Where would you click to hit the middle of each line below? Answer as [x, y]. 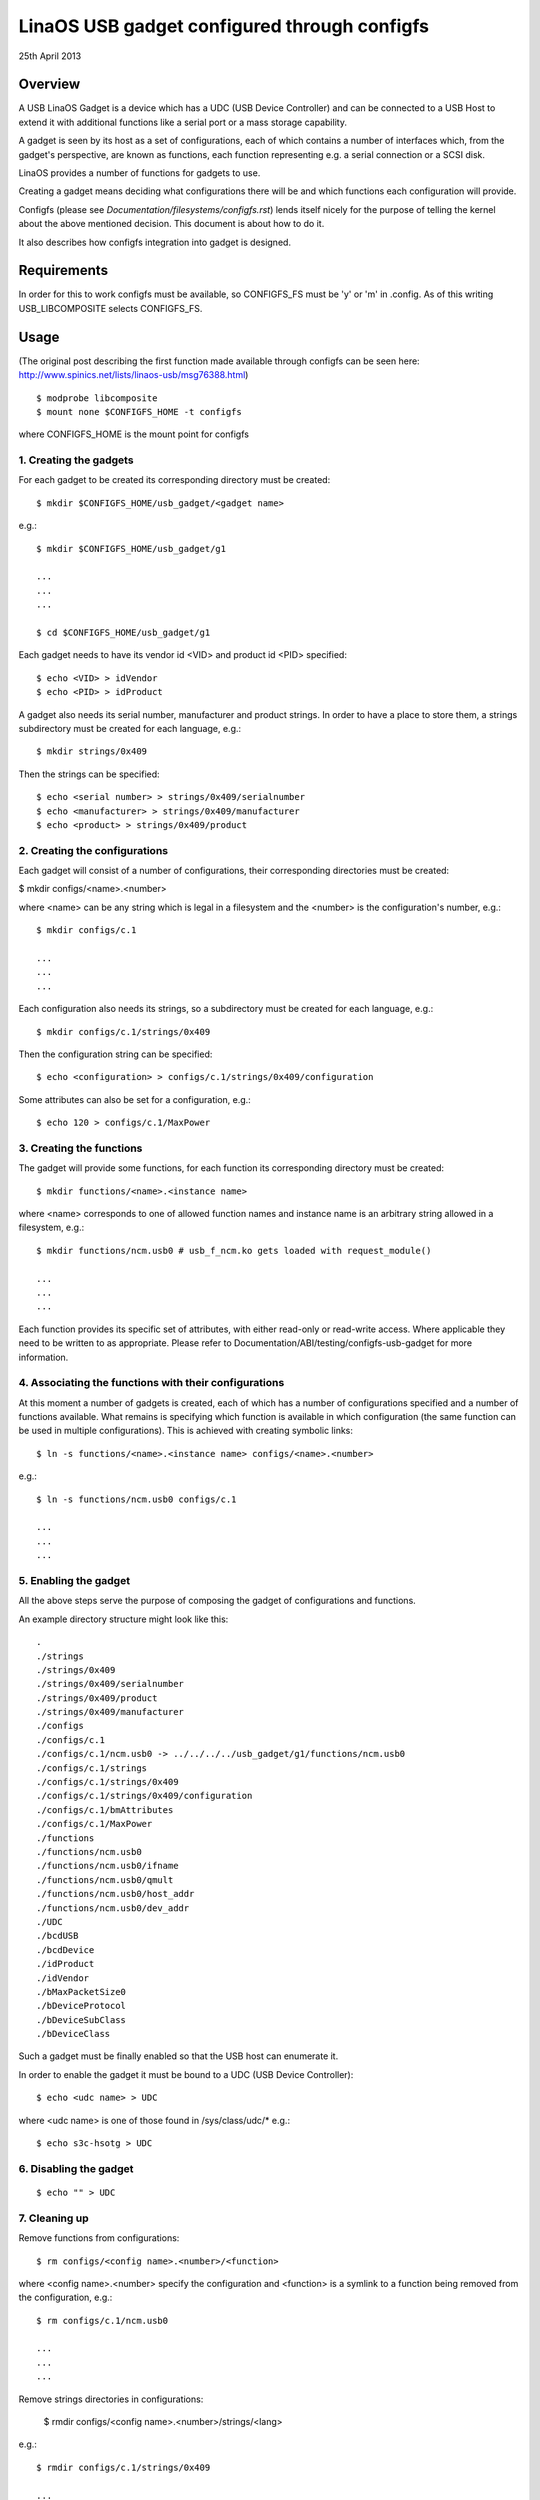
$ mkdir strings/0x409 [92, 751]
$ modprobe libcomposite [97, 398]
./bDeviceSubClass [81, 2019]
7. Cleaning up [53, 2218]
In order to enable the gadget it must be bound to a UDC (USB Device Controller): [186, 2074]
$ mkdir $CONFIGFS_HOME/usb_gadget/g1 [131, 548]
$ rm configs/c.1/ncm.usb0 [102, 2320]
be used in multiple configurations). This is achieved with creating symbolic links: [186, 1431]
